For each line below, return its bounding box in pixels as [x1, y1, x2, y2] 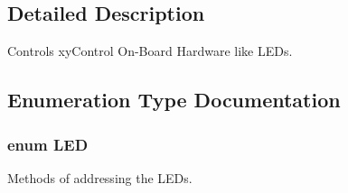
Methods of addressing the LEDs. [7, 168, 193, 187]
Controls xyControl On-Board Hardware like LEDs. [7, 41, 293, 60]
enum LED [7, 133, 89, 155]
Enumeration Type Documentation [7, 86, 341, 114]
